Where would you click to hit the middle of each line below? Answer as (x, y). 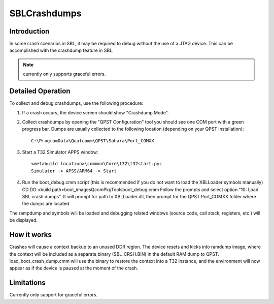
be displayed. (24, 220)
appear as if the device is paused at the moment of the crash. (74, 268)
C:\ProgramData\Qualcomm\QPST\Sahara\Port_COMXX (93, 141)
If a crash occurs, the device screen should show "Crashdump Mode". (96, 112)
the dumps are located (46, 204)
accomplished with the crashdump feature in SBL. (61, 50)
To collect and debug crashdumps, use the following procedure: (76, 103)
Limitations (27, 283)
